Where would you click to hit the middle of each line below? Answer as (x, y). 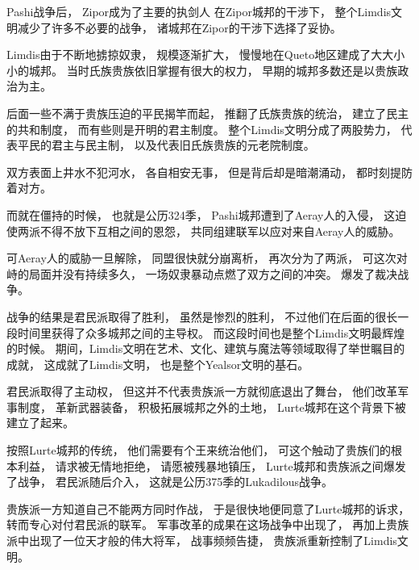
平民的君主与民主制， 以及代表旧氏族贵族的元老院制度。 (166, 145)
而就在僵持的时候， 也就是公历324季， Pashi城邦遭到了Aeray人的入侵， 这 (201, 214)
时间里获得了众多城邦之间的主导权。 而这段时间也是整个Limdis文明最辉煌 (211, 332)
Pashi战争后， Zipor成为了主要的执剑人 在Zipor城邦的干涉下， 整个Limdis (199, 11)
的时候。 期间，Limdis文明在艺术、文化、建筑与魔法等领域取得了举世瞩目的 (206, 348)
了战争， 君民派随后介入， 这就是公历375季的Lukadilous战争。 (170, 482)
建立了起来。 (40, 423)
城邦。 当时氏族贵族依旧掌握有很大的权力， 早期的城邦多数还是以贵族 (213, 70)
